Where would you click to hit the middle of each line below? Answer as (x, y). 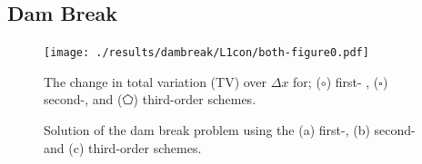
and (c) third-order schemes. (123, 147)
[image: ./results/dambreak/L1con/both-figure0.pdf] (206, 53)
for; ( (307, 81)
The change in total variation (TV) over (156, 81)
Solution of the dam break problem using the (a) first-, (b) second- (230, 130)
